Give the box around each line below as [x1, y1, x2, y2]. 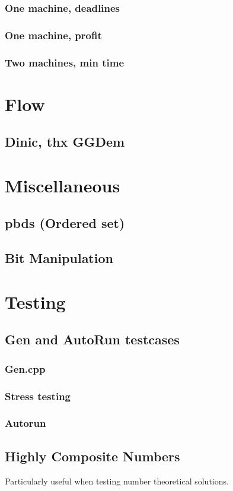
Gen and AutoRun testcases [5, 330, 180, 349]
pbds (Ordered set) [5, 214, 125, 232]
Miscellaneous [5, 173, 120, 197]
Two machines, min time [5, 55, 125, 69]
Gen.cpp [5, 361, 46, 376]
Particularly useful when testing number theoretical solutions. [5, 474, 229, 487]
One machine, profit [5, 27, 102, 42]
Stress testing [5, 388, 71, 403]
